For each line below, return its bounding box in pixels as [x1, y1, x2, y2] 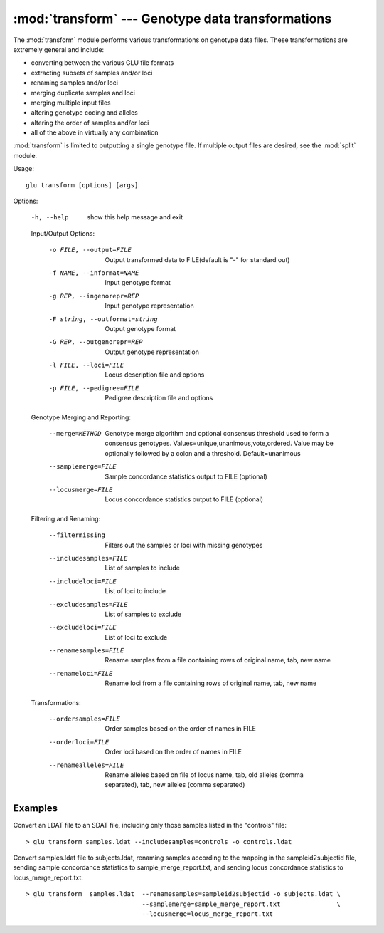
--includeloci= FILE [48, 577, 117, 585]
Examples [13, 802, 58, 815]
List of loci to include [105, 587, 166, 595]
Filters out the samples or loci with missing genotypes [105, 541, 263, 549]
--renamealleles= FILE [48, 761, 124, 769]
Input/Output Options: [31, 229, 95, 238]
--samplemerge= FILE [48, 463, 117, 471]
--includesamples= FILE [48, 554, 128, 562]
